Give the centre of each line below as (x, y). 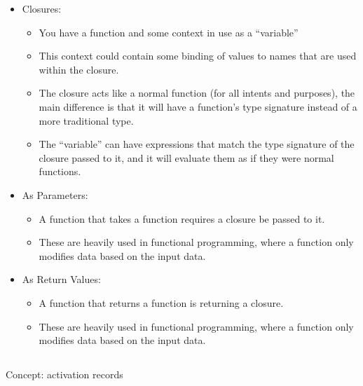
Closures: (42, 8)
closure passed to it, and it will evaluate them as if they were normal (186, 157)
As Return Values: (61, 279)
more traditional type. (86, 120)
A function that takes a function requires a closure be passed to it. (182, 218)
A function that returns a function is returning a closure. (161, 302)
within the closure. (79, 69)
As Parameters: (55, 194)
